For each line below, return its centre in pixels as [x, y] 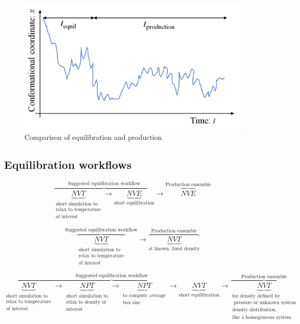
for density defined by [256, 296]
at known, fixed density [174, 249]
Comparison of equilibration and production [93, 137]
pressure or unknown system [265, 303]
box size [132, 303]
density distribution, [254, 310]
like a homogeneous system [262, 317]
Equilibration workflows [68, 164]
